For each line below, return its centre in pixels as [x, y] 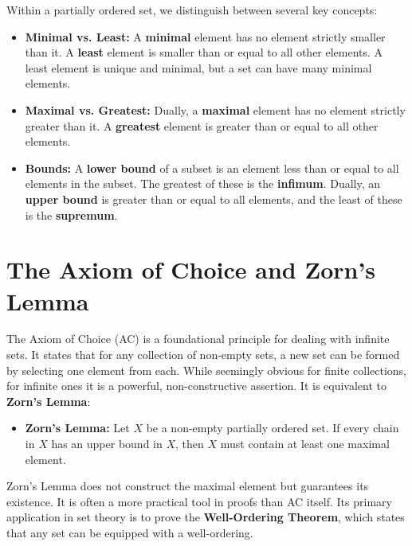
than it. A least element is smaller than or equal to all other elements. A [204, 52]
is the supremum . [71, 214]
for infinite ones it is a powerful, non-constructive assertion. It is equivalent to [197, 386]
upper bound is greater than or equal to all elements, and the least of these [214, 199]
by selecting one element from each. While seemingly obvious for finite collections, [207, 370]
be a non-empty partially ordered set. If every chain [273, 428]
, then [190, 443]
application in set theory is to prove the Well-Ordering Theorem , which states [206, 517]
